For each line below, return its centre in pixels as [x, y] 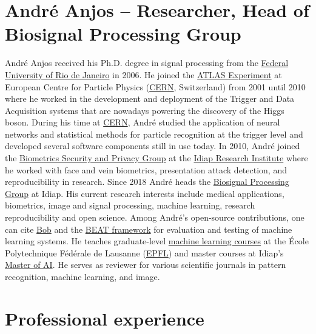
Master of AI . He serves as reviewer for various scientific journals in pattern [146, 265]
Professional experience [105, 318]
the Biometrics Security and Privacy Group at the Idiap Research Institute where [156, 158]
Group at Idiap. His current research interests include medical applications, [145, 193]
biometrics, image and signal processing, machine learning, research [130, 205]
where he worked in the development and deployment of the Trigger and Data [150, 99]
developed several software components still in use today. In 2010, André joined [153, 146]
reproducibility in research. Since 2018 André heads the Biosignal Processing [147, 182]
